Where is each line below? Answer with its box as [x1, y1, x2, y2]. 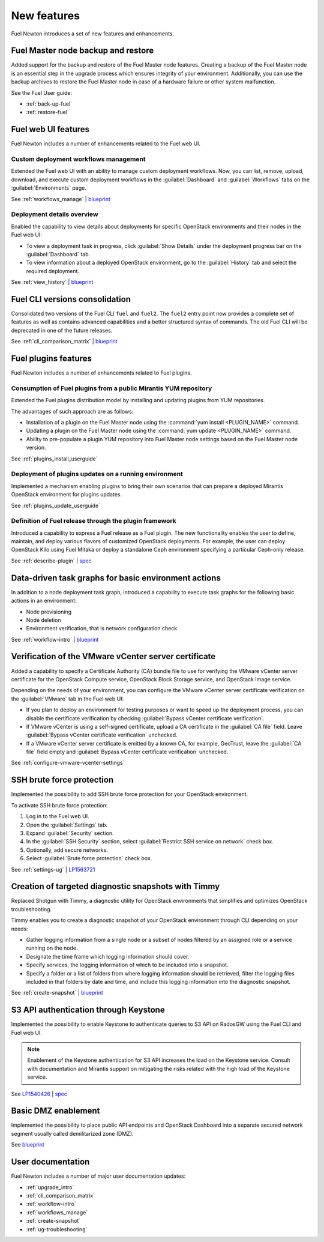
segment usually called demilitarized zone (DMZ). [11, 1130, 134, 1137]
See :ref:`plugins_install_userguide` [11, 455, 98, 462]
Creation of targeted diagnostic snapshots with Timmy [11, 881, 220, 891]
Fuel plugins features [11, 354, 92, 363]
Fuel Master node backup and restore [11, 46, 154, 56]
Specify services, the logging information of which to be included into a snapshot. [26, 961, 229, 969]
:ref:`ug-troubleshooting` [26, 1225, 88, 1233]
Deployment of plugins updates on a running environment [11, 470, 183, 478]
